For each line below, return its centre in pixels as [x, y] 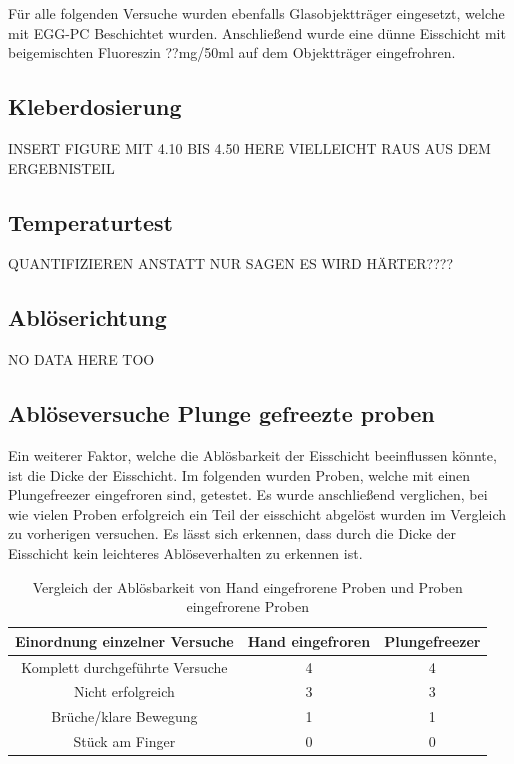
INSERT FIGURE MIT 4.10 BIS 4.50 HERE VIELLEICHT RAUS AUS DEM [249, 147]
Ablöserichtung [87, 317]
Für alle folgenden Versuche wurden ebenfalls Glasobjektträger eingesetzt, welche [256, 13]
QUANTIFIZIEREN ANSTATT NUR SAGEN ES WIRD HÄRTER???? [230, 263]
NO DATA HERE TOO [81, 359]
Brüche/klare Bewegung [124, 716]
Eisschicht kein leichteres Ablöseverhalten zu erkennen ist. [185, 552]
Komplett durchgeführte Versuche [124, 666]
